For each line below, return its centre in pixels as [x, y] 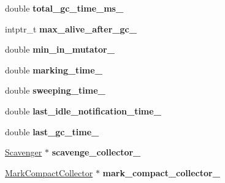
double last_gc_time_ [52, 131]
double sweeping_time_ [55, 90]
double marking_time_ [54, 69]
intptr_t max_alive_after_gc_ [71, 28]
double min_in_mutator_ [60, 49]
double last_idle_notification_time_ [83, 110]
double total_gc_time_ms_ [64, 8]
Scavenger [24, 152]
